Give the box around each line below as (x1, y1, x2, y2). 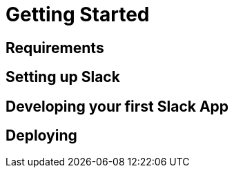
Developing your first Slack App (6, 97, 229, 115)
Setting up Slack (6, 68, 120, 86)
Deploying (6, 127, 77, 145)
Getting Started (6, 3, 150, 26)
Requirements (6, 39, 104, 57)
